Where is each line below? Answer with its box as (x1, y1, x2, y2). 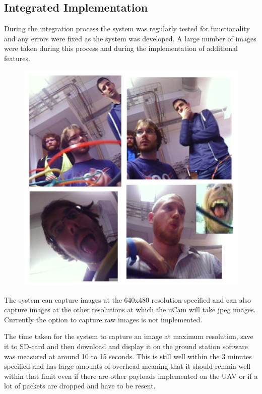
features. (4, 52, 30, 63)
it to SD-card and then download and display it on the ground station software (4, 341, 248, 351)
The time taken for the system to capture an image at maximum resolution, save (4, 331, 253, 342)
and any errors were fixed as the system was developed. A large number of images (4, 33, 256, 43)
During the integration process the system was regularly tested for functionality (4, 23, 250, 34)
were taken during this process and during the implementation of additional (4, 43, 238, 53)
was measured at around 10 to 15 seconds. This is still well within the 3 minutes (4, 351, 252, 361)
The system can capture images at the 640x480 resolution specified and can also (4, 294, 251, 305)
